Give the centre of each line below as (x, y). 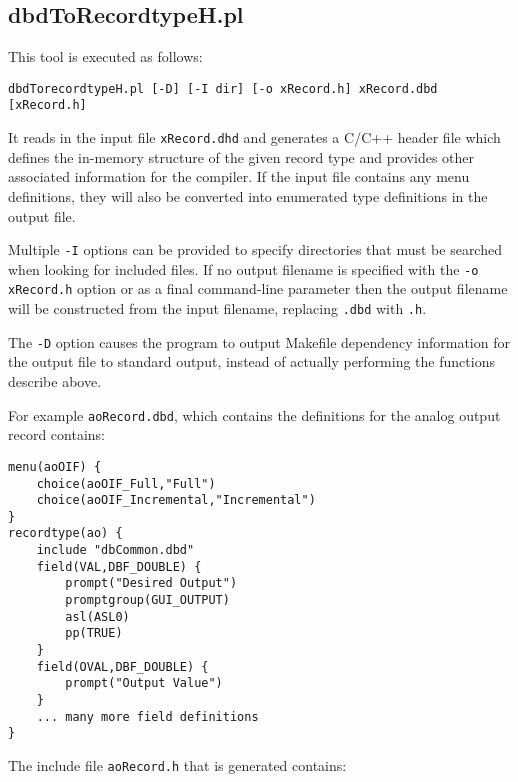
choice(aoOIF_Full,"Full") (126, 483)
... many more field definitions (147, 716)
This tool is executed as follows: (105, 56)
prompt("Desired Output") (151, 583)
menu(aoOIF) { (55, 466)
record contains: (56, 434)
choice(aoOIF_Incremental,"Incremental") (176, 500)
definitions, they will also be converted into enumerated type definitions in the (248, 195)
